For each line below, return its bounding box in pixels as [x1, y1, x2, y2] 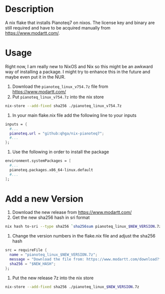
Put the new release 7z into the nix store [12, 275, 94, 281]
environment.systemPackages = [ [5, 159, 71, 163]
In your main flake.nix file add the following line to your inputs [12, 112, 137, 118]
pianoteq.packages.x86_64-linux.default [9, 167, 93, 172]
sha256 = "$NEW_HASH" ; [9, 261, 56, 266]
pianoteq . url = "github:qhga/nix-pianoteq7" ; [9, 131, 105, 136]
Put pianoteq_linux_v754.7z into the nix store [12, 94, 104, 100]
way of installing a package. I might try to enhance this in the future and [5, 69, 151, 75]
